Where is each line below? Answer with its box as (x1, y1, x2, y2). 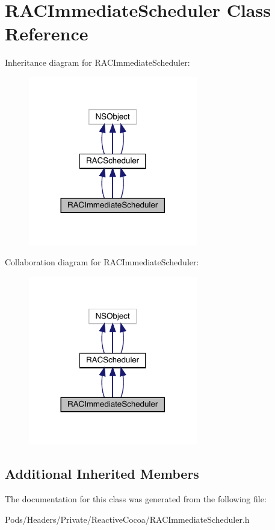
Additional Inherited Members (5, 464, 199, 483)
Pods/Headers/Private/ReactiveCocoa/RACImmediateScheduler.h (5, 513, 250, 525)
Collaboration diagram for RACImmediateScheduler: (5, 256, 199, 268)
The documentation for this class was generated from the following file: (5, 493, 267, 505)
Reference (5, 21, 88, 46)
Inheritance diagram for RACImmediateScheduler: (5, 56, 190, 69)
